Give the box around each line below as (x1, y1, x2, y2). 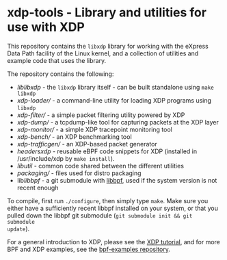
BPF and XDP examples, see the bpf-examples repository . (7, 245, 171, 253)
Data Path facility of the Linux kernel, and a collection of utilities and (7, 49, 199, 57)
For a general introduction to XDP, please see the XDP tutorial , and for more (7, 237, 221, 246)
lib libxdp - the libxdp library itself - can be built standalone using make (16, 83, 214, 91)
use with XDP (7, 19, 85, 35)
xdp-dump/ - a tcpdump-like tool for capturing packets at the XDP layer (16, 118, 219, 126)
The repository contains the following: (7, 70, 114, 78)
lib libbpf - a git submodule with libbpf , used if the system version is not (16, 176, 217, 184)
